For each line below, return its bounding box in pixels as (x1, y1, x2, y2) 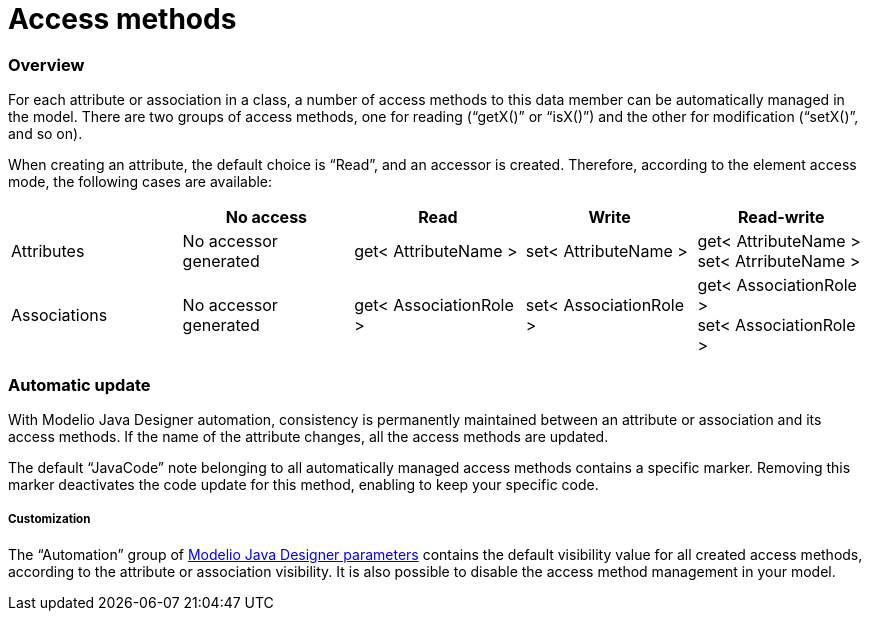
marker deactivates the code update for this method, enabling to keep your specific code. (8, 475, 599, 493)
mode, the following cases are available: (8, 173, 273, 191)
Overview (8, 54, 85, 75)
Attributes (11, 241, 85, 262)
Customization (8, 512, 91, 527)
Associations (11, 305, 108, 326)
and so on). (8, 125, 83, 143)
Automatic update (8, 374, 151, 395)
